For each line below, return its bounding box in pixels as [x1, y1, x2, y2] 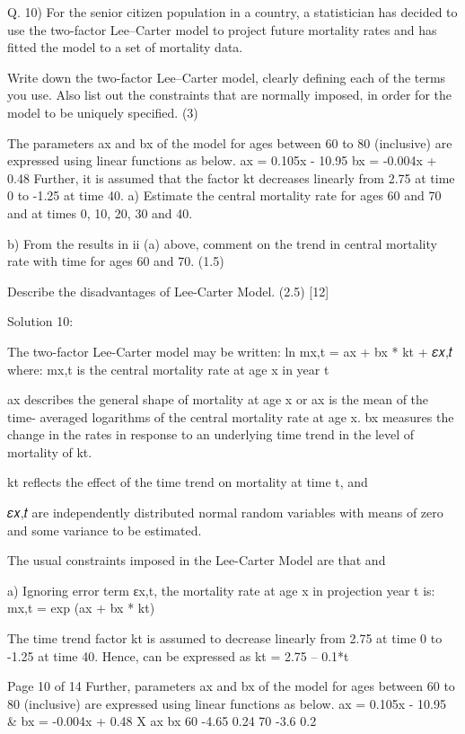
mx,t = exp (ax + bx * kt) [7, 598, 155, 617]
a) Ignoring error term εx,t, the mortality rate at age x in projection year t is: [7, 580, 435, 599]
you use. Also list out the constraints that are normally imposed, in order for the [7, 85, 452, 104]
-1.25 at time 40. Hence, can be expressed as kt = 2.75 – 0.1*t [7, 646, 349, 665]
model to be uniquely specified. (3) [7, 102, 198, 121]
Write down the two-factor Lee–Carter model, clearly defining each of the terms [7, 67, 446, 86]
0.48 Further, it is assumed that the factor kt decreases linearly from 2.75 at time [7, 168, 455, 187]
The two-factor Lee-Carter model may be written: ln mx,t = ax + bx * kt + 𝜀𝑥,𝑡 [7, 341, 453, 360]
